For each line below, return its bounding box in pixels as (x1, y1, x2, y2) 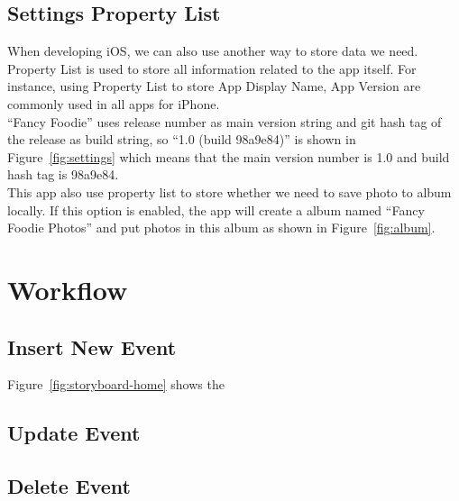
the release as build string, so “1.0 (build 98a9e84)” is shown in (7, 130, 356, 149)
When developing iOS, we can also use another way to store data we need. (7, 41, 418, 60)
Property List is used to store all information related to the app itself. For (7, 59, 417, 77)
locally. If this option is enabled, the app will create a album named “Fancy (7, 200, 425, 219)
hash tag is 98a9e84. (7, 165, 119, 184)
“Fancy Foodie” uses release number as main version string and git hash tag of (7, 112, 442, 131)
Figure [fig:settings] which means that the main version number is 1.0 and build (7, 147, 450, 166)
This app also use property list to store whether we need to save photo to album (7, 182, 452, 201)
